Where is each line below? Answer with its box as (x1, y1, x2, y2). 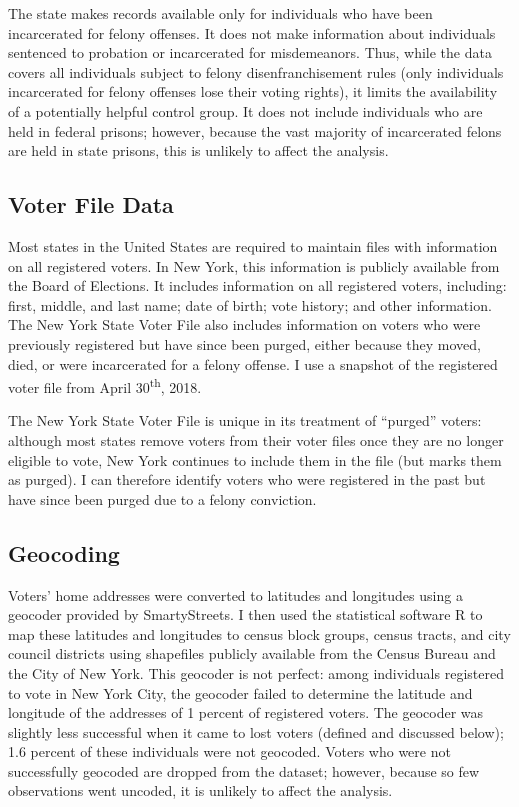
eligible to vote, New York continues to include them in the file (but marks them (8, 449, 502, 470)
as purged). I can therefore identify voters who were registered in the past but (8, 469, 486, 490)
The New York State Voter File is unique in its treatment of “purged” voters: (8, 410, 482, 431)
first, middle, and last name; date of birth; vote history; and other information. (8, 294, 492, 315)
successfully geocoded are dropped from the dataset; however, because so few (8, 760, 480, 781)
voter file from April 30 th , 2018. (8, 374, 202, 397)
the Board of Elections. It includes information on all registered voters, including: (8, 275, 507, 296)
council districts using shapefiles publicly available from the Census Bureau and (8, 643, 496, 664)
